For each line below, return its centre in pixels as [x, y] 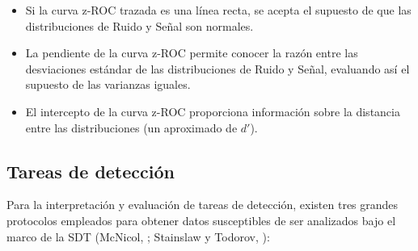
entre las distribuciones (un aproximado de [131, 127]
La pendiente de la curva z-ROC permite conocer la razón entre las [192, 53]
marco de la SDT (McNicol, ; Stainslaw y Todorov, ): [138, 236]
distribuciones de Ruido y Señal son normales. [139, 25]
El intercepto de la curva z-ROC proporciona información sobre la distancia [213, 111]
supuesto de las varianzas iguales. [108, 84]
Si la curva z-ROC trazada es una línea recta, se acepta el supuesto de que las [218, 10]
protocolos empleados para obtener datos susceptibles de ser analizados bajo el [201, 220]
